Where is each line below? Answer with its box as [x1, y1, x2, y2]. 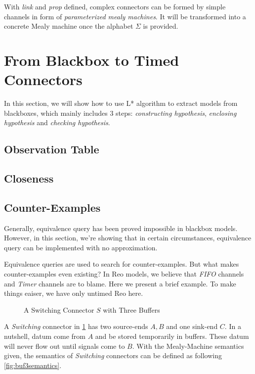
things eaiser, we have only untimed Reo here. [4, 288, 143, 298]
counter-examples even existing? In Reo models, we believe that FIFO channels [4, 269, 244, 279]
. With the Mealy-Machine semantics [132, 340, 244, 351]
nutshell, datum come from [4, 330, 86, 341]
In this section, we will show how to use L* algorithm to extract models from [4, 98, 238, 108]
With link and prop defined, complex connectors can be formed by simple [4, 1, 226, 11]
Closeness [4, 171, 54, 186]
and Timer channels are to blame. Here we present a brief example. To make [4, 278, 236, 288]
